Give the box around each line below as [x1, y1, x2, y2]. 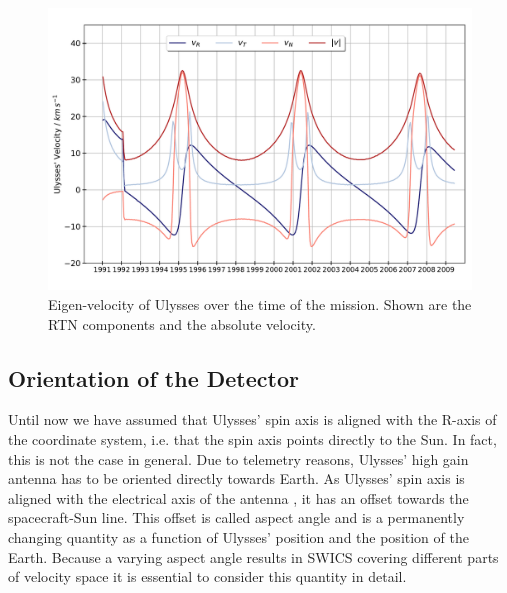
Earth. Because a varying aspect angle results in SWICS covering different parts [8, 546, 499, 567]
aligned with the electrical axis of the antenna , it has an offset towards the [8, 487, 469, 508]
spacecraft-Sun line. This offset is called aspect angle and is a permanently [8, 507, 465, 528]
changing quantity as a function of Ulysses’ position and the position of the [8, 526, 469, 547]
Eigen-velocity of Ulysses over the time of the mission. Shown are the [48, 293, 472, 314]
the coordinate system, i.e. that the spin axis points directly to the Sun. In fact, [8, 428, 497, 449]
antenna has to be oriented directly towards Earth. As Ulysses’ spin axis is [8, 468, 465, 489]
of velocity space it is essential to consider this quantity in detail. [8, 566, 407, 587]
